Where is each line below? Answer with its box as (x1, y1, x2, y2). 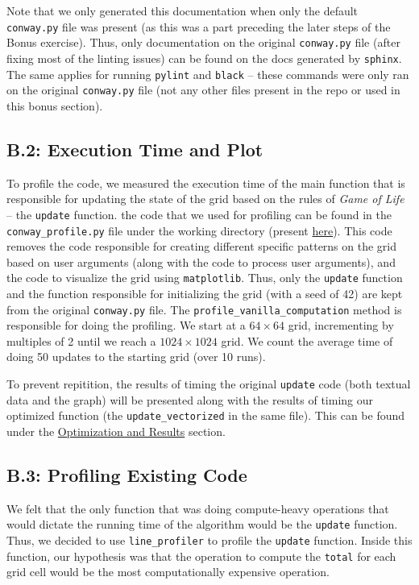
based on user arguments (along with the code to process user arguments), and (6, 253, 396, 270)
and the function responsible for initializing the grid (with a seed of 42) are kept (6, 285, 403, 302)
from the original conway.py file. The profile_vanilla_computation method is (6, 301, 402, 317)
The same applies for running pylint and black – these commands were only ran (6, 65, 409, 82)
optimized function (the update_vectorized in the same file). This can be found (6, 407, 405, 424)
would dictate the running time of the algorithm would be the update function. (6, 516, 398, 533)
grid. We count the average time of (221, 332, 393, 349)
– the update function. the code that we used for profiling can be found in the (6, 205, 392, 222)
